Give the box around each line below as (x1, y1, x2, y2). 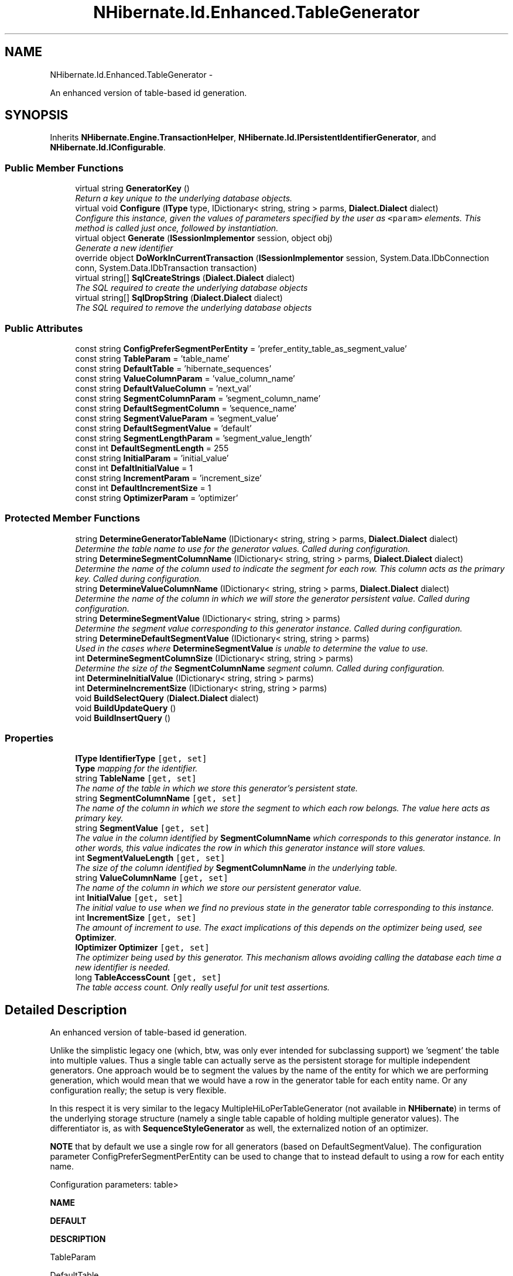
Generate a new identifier (75, 243, 173, 253)
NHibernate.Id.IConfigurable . (50, 142, 166, 153)
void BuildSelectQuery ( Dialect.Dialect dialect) (75, 692, 259, 703)
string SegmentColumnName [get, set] (75, 793, 242, 804)
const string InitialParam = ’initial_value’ (75, 452, 229, 463)
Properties (5, 732, 54, 745)
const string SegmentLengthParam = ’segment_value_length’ (75, 433, 312, 443)
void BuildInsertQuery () (75, 712, 171, 723)
